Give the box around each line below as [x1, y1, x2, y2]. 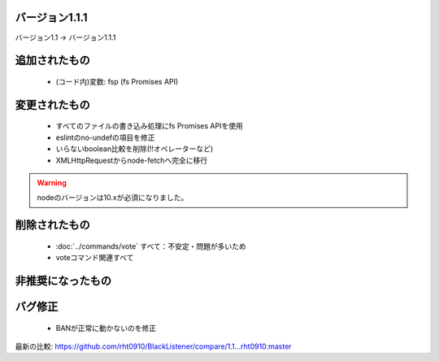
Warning [37, 177, 67, 187]
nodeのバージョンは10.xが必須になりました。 [37, 193, 189, 202]
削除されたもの [15, 218, 90, 232]
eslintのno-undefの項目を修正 [55, 133, 155, 142]
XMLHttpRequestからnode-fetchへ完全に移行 [55, 155, 207, 165]
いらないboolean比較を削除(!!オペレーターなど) [55, 144, 214, 154]
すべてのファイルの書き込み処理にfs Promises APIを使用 [55, 121, 243, 131]
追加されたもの [15, 54, 90, 67]
